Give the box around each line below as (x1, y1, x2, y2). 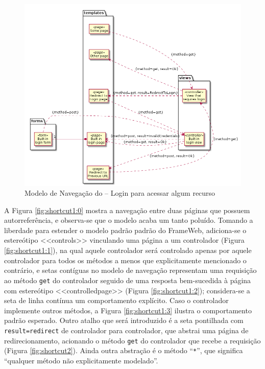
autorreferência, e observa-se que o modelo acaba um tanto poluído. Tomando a (4, 215, 253, 225)
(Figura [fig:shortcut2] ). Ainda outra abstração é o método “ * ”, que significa (4, 345, 243, 356)
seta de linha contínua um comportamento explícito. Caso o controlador (4, 295, 229, 306)
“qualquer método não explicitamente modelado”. (4, 355, 158, 365)
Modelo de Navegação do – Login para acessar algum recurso (25, 188, 215, 198)
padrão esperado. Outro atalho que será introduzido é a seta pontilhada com (4, 315, 244, 326)
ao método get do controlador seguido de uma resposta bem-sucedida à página (4, 274, 251, 285)
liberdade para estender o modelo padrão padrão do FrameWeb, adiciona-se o (4, 224, 247, 235)
